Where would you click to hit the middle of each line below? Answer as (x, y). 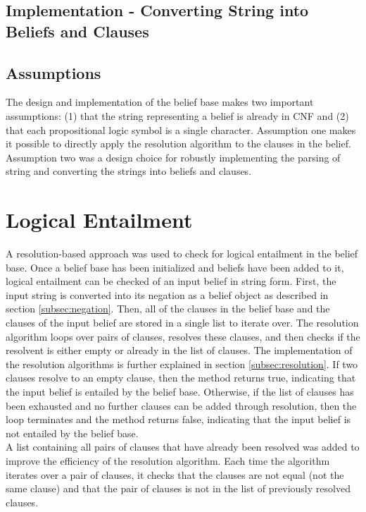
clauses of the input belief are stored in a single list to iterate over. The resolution (182, 323)
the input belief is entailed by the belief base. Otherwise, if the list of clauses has (180, 391)
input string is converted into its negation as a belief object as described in (167, 294)
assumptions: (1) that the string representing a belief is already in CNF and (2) (177, 115)
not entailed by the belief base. (72, 433)
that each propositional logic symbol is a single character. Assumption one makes (181, 129)
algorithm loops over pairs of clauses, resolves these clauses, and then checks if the (183, 336)
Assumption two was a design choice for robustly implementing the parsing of (173, 157)
